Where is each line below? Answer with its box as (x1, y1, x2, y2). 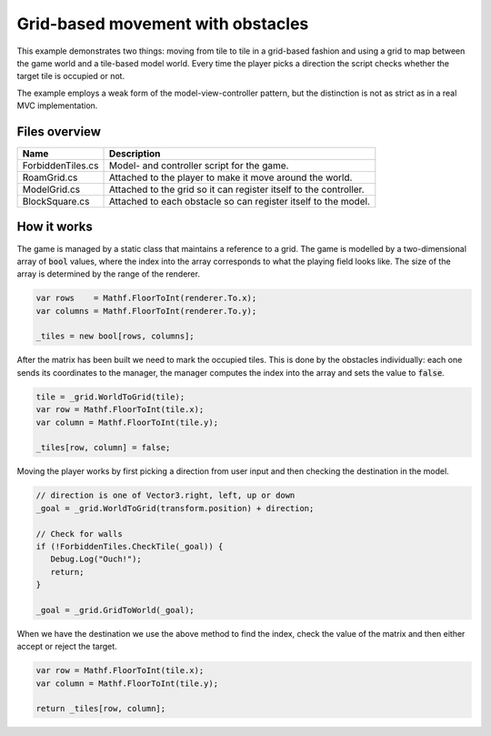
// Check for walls (35, 529, 123, 539)
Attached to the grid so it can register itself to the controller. (108, 183, 365, 196)
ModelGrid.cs (22, 183, 81, 196)
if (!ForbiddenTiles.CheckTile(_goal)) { (35, 541, 224, 551)
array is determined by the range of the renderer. (16, 268, 200, 279)
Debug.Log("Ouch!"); (50, 554, 143, 564)
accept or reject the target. (16, 641, 117, 652)
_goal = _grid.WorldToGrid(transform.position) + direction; (35, 503, 315, 513)
